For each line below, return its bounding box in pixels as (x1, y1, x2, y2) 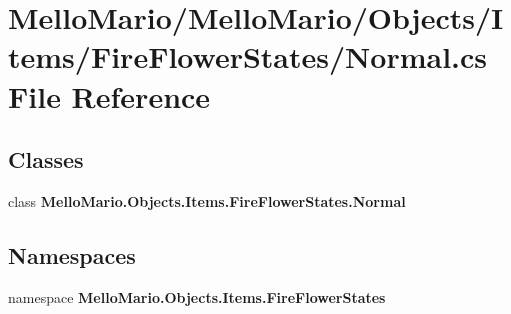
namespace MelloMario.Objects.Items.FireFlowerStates (8, 286, 386, 307)
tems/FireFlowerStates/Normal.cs (8, 36, 488, 77)
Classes (8, 144, 84, 175)
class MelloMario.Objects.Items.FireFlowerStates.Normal (8, 190, 406, 211)
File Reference (8, 75, 211, 116)
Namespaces (8, 239, 136, 270)
